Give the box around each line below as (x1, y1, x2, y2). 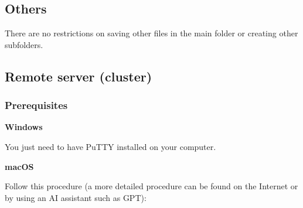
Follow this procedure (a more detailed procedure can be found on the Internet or (5, 180, 298, 192)
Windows (5, 121, 43, 133)
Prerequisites (5, 98, 68, 112)
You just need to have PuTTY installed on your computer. (5, 140, 216, 152)
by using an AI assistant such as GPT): (5, 191, 147, 203)
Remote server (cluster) (5, 67, 152, 85)
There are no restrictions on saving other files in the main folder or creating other (5, 27, 298, 39)
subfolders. (5, 38, 43, 50)
